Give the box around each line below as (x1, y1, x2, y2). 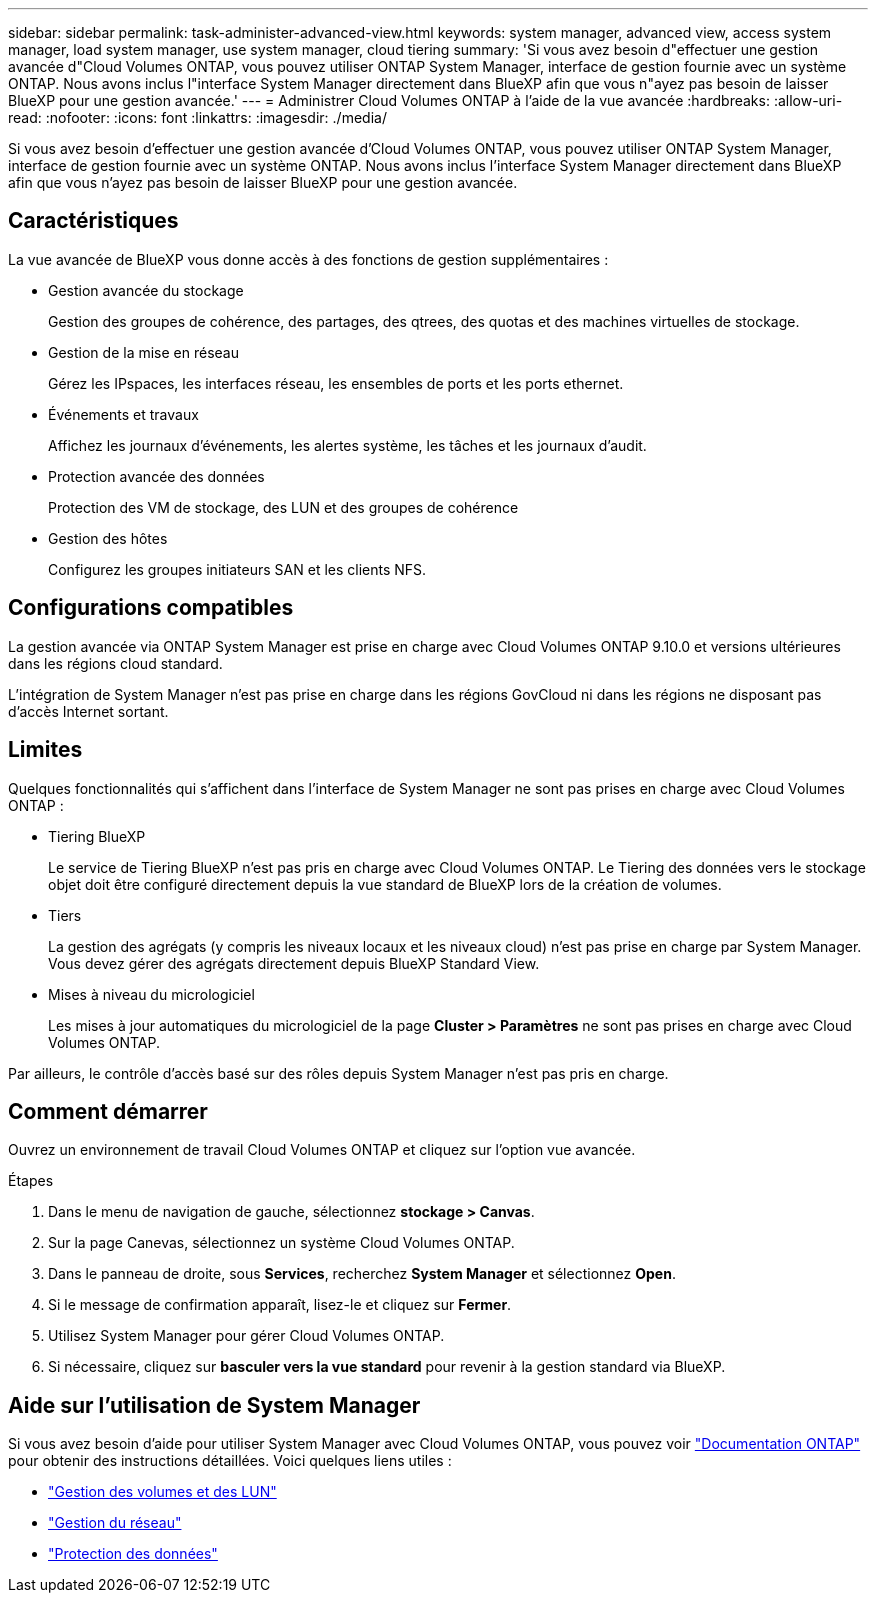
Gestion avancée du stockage (48, 281, 244, 299)
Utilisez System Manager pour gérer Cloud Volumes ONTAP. (48, 1327, 445, 1345)
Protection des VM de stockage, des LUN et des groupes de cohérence (48, 498, 519, 516)
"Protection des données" (48, 1545, 218, 1563)
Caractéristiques (8, 208, 179, 234)
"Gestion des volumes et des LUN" (48, 1483, 277, 1501)
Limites (8, 737, 83, 763)
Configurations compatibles (8, 595, 294, 621)
